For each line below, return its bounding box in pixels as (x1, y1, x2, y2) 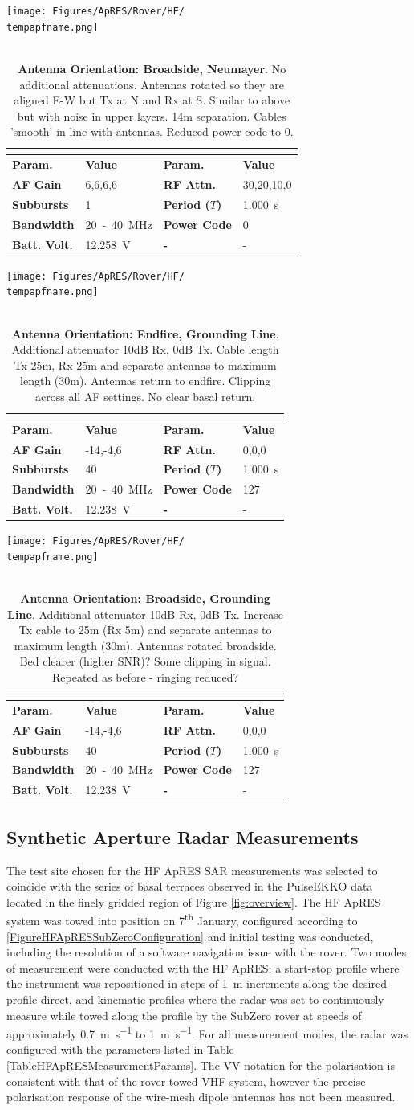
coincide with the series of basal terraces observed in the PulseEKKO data (6, 878, 373, 895)
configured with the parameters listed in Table (6, 1041, 234, 1058)
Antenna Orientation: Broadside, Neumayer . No (18, 59, 286, 76)
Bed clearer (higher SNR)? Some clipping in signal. (19, 653, 271, 670)
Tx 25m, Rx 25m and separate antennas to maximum (14, 356, 277, 373)
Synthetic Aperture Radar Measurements (6, 824, 359, 849)
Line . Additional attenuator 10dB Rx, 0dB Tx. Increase (7, 605, 283, 622)
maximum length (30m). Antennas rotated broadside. (14, 637, 277, 653)
